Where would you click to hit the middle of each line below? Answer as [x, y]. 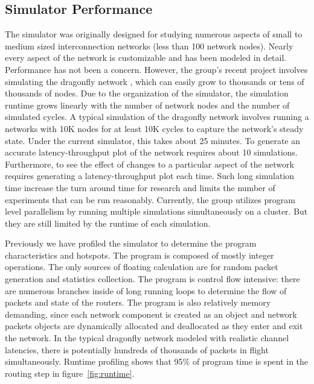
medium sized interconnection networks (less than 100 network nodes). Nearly [149, 46]
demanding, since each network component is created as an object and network [151, 314]
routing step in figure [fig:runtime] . [70, 373]
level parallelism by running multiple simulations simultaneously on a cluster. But [156, 211]
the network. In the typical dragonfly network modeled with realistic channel [147, 338]
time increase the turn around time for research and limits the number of [140, 187]
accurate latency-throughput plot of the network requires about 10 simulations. [152, 152]
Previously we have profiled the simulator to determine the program [131, 243]
